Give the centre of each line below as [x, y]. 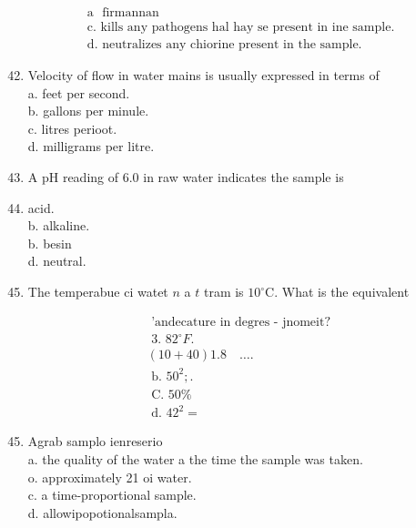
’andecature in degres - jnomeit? [241, 322]
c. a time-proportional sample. [112, 495]
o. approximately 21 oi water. [110, 477]
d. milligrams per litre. [91, 146]
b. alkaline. [59, 225]
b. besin [50, 243]
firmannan [131, 13]
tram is [223, 292]
